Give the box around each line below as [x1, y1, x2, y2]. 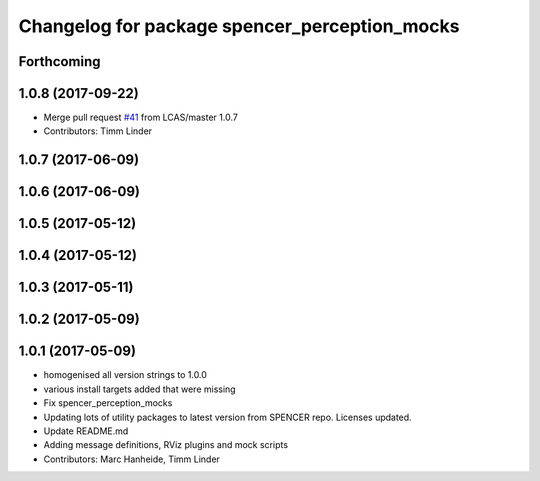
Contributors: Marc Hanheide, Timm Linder [43, 453, 220, 465]
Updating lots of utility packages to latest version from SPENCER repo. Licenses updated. [43, 411, 412, 423]
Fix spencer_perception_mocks [43, 397, 173, 409]
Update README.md [43, 425, 129, 437]
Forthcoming [18, 53, 101, 70]
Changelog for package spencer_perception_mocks [18, 15, 460, 37]
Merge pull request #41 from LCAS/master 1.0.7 [43, 111, 239, 124]
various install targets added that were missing [43, 383, 236, 395]
